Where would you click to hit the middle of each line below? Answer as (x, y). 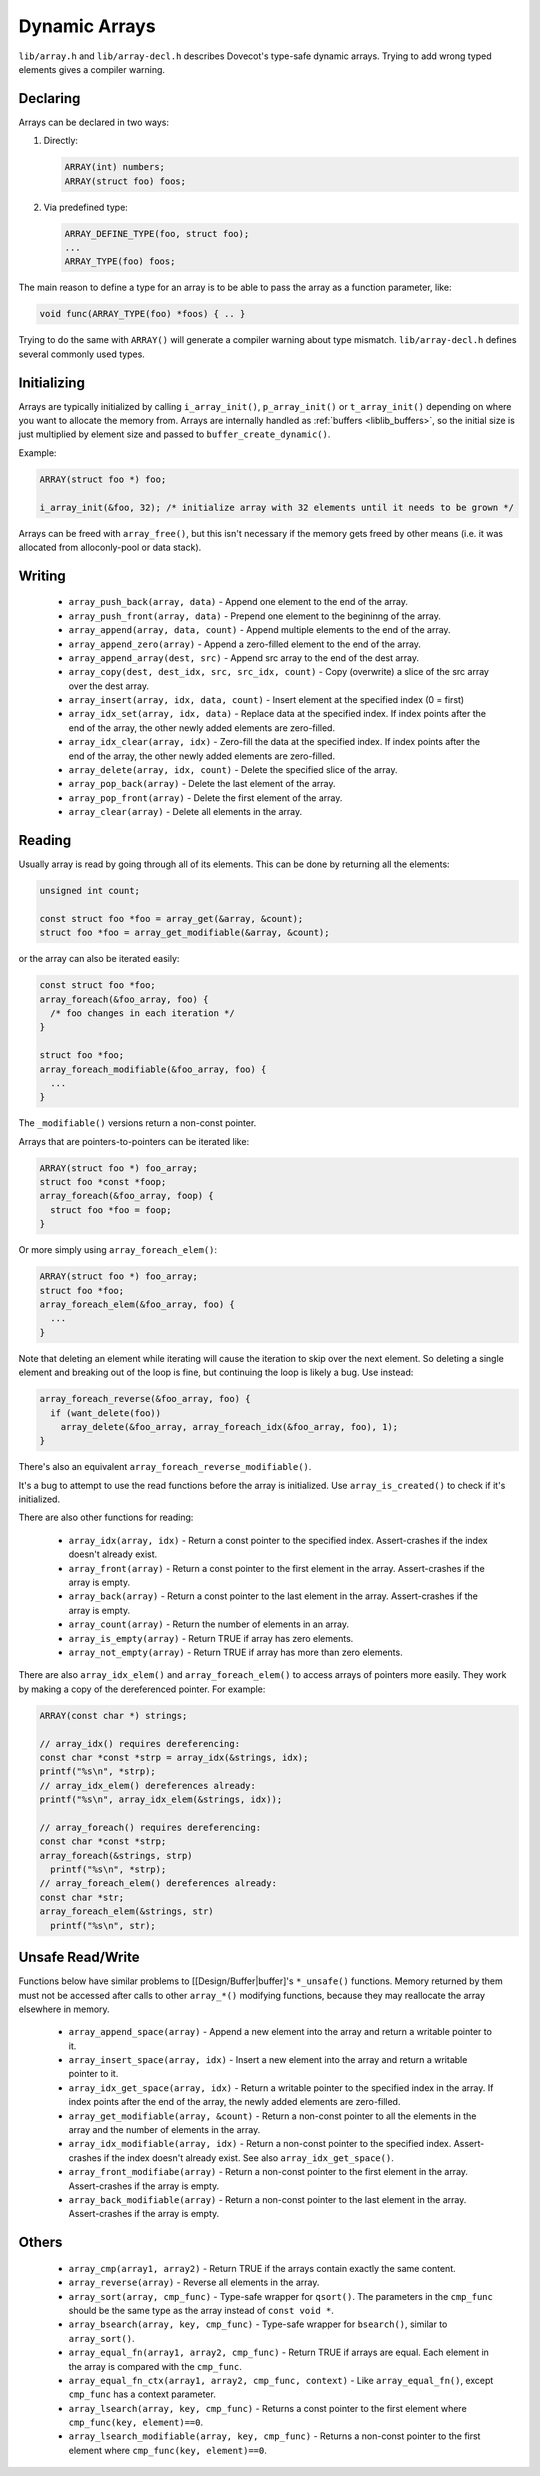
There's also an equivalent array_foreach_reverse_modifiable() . (165, 1467)
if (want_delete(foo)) (106, 1413)
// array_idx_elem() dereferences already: (148, 1785)
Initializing (51, 382)
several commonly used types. (81, 354)
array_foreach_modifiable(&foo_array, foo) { (153, 1069)
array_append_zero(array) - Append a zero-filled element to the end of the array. (245, 644)
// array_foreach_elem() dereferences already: (158, 1883)
